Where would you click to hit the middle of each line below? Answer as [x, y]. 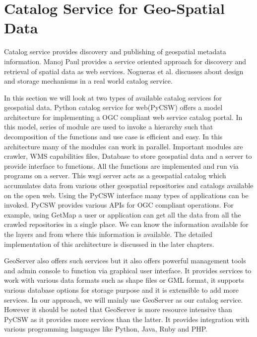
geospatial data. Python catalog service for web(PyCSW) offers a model [113, 107]
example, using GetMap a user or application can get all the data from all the [123, 214]
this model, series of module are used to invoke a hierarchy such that [109, 127]
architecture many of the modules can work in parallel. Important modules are [124, 146]
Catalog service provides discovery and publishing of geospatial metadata [115, 52]
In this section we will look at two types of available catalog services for [113, 97]
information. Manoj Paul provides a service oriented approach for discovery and [125, 61]
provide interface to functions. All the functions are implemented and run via [121, 166]
